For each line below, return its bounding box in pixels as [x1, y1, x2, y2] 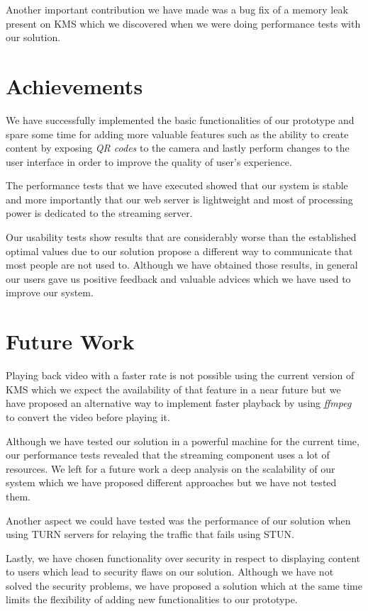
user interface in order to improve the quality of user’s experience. [6, 154, 292, 169]
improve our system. [6, 285, 94, 300]
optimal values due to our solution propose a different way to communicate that [6, 243, 353, 258]
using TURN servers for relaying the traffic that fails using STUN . [6, 527, 294, 542]
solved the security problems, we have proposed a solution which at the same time [6, 578, 362, 593]
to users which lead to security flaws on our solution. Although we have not [6, 564, 334, 579]
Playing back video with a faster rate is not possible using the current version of [6, 368, 355, 383]
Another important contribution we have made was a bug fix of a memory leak [6, 2, 348, 16]
